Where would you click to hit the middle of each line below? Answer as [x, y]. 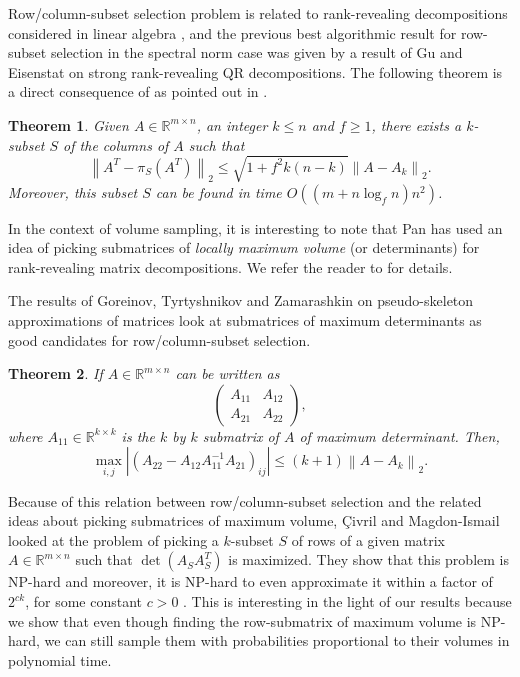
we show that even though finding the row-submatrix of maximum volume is [242, 620]
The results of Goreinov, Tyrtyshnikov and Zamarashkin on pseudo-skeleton [241, 300]
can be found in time [218, 191]
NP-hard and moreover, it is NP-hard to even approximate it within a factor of [250, 581]
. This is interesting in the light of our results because [347, 601]
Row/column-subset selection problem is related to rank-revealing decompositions [258, 13]
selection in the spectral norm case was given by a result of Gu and [256, 52]
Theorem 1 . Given [68, 124]
